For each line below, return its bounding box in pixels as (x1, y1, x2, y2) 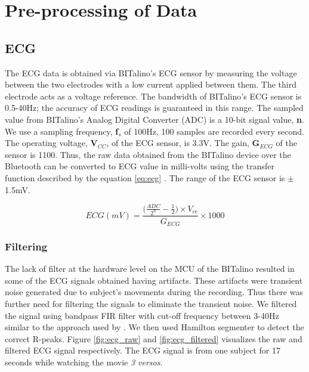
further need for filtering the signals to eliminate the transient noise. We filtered (5, 297, 297, 309)
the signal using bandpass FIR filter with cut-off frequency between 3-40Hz (5, 309, 279, 321)
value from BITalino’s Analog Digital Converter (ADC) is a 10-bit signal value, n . (5, 113, 304, 125)
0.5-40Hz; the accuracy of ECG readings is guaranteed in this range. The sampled (5, 101, 304, 114)
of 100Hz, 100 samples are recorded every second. (124, 125, 305, 137)
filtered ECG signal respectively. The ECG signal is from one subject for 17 (5, 344, 280, 356)
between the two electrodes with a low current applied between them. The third (5, 78, 297, 91)
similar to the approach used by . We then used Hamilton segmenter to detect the (5, 321, 304, 333)
